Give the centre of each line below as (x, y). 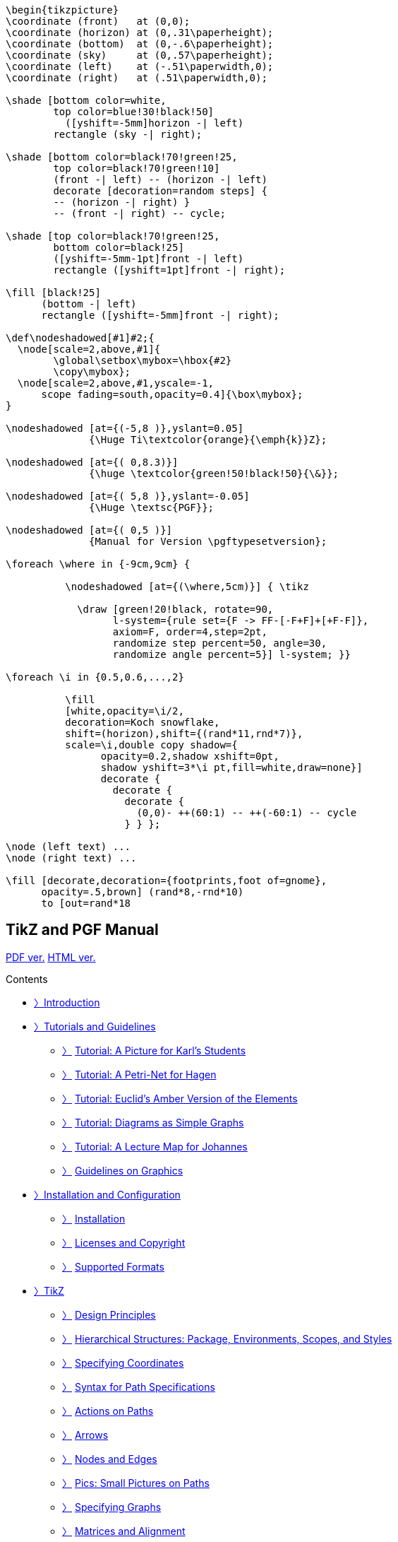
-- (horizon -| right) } (122, 202)
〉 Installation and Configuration (107, 1194)
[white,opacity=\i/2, (125, 711)
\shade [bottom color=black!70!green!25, (122, 157)
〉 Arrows (85, 1435)
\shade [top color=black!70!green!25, (113, 236)
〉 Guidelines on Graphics (123, 1170)
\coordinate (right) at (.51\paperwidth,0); (137, 78)
